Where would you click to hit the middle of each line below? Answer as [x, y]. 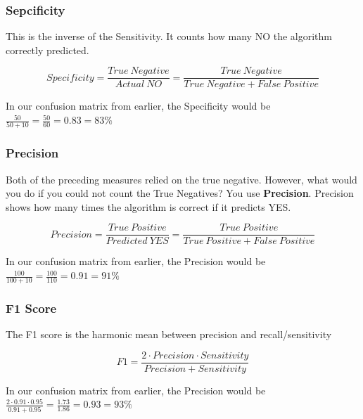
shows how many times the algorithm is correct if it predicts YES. [148, 206]
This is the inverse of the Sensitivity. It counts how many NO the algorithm [169, 36]
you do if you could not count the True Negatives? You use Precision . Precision [180, 193]
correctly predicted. [47, 50]
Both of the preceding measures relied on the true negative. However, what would [181, 179]
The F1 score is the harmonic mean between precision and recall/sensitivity [169, 334]
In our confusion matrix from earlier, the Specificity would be [138, 106]
